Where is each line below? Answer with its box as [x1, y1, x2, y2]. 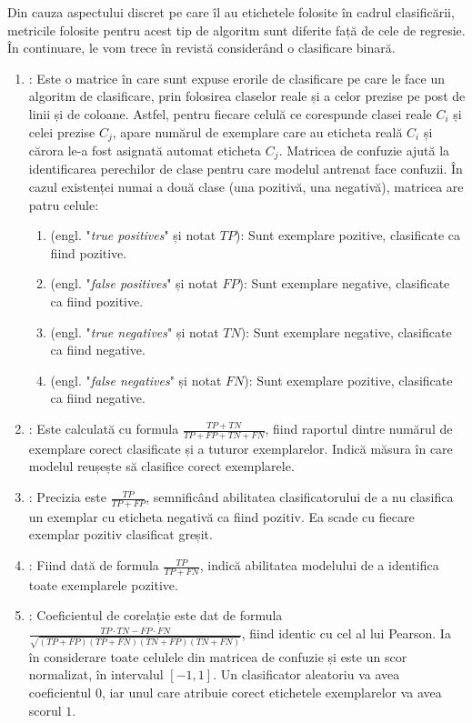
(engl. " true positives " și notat [50, 226, 216, 245]
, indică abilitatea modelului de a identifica [199, 556, 439, 575]
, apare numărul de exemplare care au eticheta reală [112, 122, 403, 141]
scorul [28, 700, 62, 719]
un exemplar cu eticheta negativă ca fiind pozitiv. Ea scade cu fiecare [28, 507, 415, 526]
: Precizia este [28, 487, 106, 507]
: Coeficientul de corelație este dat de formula [28, 606, 283, 625]
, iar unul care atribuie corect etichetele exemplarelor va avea [101, 682, 442, 701]
